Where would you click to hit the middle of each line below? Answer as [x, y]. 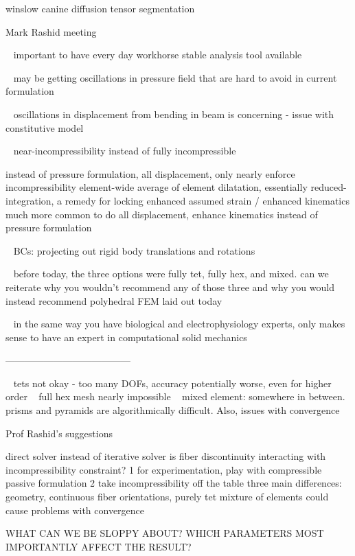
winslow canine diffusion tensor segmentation [100, 8]
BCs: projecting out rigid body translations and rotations [134, 250]
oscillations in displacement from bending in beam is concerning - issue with [174, 114]
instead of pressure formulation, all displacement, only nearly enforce [150, 173]
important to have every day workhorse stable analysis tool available [158, 55]
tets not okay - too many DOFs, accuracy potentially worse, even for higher [172, 383]
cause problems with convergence [75, 510]
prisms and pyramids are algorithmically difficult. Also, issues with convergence [173, 410]
